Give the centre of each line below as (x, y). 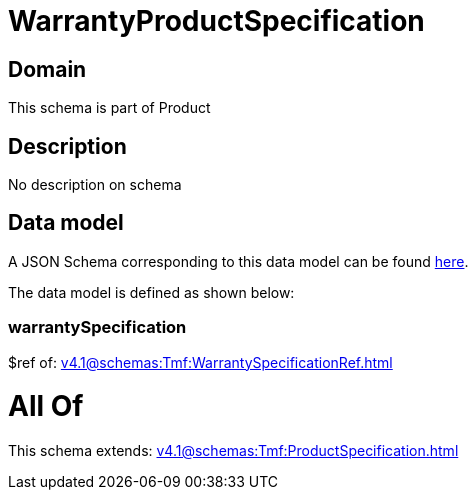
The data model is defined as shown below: (151, 292)
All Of (46, 406)
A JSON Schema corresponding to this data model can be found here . (238, 261)
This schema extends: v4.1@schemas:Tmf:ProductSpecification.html (233, 451)
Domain (47, 69)
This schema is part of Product (109, 108)
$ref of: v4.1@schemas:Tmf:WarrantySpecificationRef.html (200, 362)
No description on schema (95, 185)
